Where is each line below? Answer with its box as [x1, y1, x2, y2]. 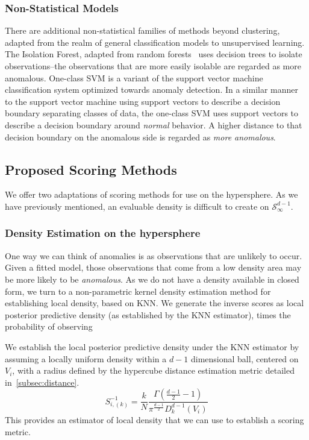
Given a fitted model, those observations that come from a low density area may [5, 261, 302, 274]
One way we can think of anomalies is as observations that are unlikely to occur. [5, 249, 302, 262]
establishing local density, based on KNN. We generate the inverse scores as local [5, 297, 304, 309]
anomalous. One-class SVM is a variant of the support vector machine [5, 71, 263, 84]
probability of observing [5, 320, 93, 333]
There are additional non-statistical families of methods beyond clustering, [5, 24, 280, 37]
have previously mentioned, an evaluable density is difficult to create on [5, 200, 269, 212]
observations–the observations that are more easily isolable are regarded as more [5, 60, 301, 72]
